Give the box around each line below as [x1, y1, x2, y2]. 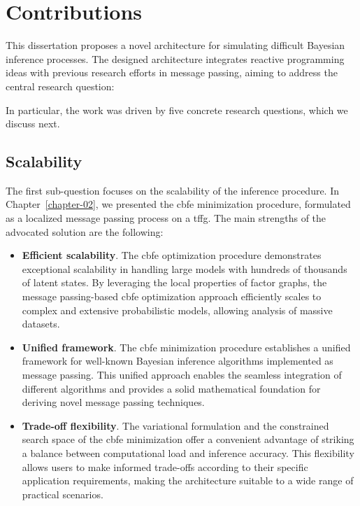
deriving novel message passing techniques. [22, 395, 205, 409]
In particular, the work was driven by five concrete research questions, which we [6, 102, 348, 117]
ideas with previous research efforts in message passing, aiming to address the [6, 65, 338, 80]
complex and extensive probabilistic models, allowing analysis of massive [22, 302, 333, 317]
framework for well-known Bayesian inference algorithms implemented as [22, 353, 333, 368]
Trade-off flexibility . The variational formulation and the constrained [22, 418, 329, 433]
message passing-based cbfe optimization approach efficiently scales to [22, 289, 322, 304]
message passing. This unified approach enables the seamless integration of [22, 367, 342, 382]
